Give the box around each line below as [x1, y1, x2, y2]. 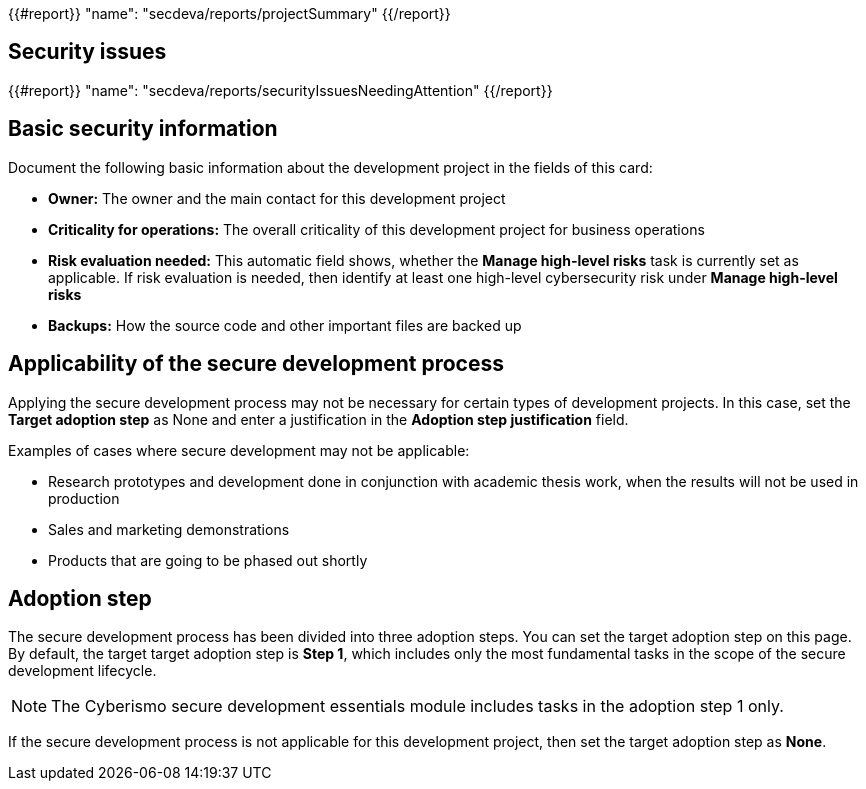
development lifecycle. [8, 662, 157, 680]
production [48, 489, 120, 507]
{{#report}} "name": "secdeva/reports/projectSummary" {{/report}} [8, 5, 451, 22]
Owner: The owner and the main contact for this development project [48, 189, 506, 207]
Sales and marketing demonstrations [48, 520, 290, 538]
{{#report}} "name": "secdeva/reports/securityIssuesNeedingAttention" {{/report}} [8, 81, 553, 99]
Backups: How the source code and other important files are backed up [48, 316, 522, 334]
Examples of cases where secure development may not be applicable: [8, 441, 470, 459]
